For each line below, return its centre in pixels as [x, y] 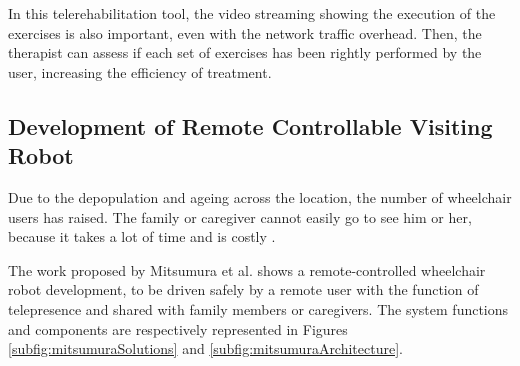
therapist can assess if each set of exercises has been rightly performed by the [245, 52]
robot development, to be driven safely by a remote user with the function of [243, 289]
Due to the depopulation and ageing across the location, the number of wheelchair [260, 196]
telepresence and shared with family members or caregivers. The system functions [258, 308]
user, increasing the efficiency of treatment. [140, 71]
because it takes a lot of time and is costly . [142, 236]
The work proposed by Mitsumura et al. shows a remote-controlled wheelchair [247, 269]
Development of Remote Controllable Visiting [250, 125]
